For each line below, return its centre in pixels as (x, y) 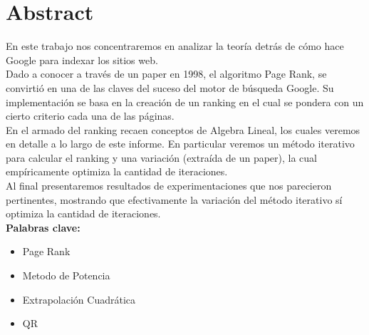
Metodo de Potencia (66, 275)
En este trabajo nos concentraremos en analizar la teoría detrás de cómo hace (175, 46)
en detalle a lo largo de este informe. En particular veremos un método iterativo (180, 144)
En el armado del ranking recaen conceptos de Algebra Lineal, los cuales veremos (183, 129)
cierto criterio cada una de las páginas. (90, 116)
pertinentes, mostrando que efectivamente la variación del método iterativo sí (174, 199)
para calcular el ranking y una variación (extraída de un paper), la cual (162, 157)
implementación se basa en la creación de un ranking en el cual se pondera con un (185, 102)
